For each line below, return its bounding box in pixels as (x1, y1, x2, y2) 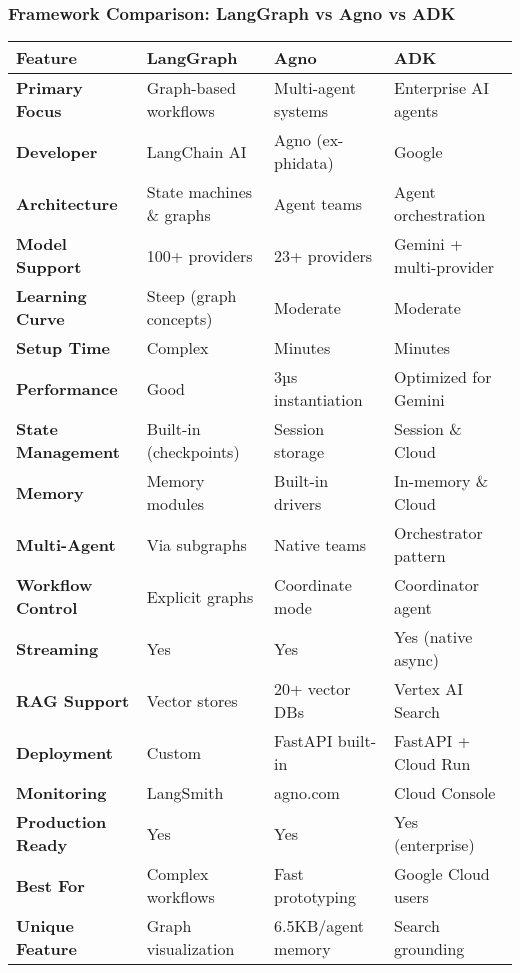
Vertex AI (394, 677, 463, 701)
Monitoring (16, 781, 107, 805)
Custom (146, 740, 201, 764)
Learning (16, 284, 87, 308)
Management (16, 440, 120, 464)
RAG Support (16, 688, 130, 712)
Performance (16, 376, 118, 400)
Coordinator (394, 573, 480, 597)
